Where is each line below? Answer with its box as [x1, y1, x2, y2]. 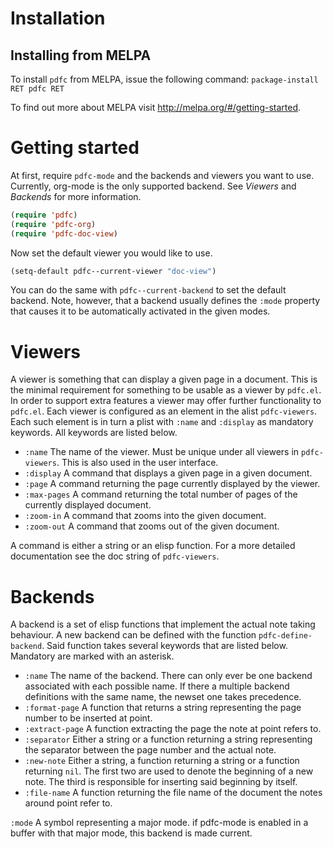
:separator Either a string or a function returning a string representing [24, 733, 313, 746]
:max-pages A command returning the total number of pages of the [24, 488, 298, 501]
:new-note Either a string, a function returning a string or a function [24, 755, 300, 767]
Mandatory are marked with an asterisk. [10, 650, 175, 662]
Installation [10, 7, 106, 30]
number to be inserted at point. [24, 712, 153, 724]
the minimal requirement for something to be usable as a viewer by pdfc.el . [10, 384, 322, 396]
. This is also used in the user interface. [56, 457, 219, 469]
